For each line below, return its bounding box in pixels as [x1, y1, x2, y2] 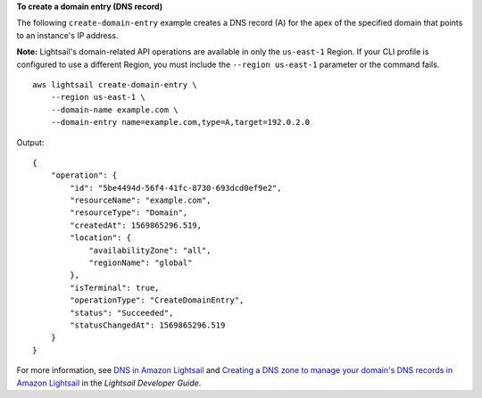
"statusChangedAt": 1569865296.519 [70, 319, 226, 330]
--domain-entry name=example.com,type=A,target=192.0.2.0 [50, 117, 311, 128]
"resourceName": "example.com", [70, 195, 212, 205]
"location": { [70, 233, 132, 243]
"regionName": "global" [88, 258, 193, 268]
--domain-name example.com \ [50, 104, 179, 115]
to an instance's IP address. [16, 29, 119, 40]
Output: [16, 137, 45, 147]
